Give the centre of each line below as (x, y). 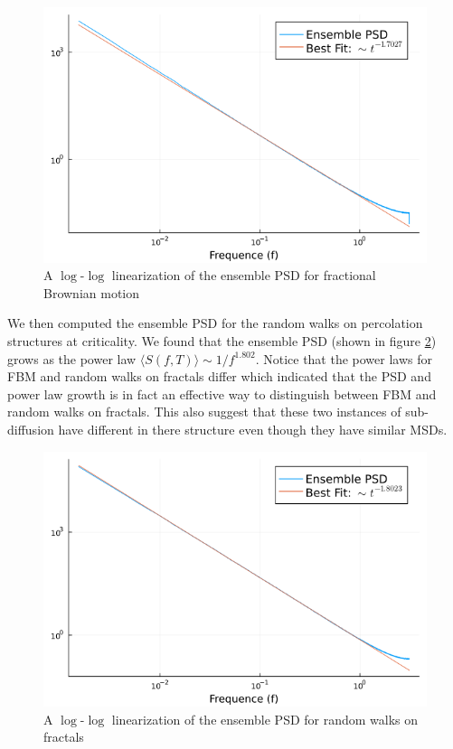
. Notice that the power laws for (344, 358)
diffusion (31, 429)
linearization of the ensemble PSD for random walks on (265, 719)
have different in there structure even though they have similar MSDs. (253, 429)
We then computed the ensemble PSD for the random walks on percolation (215, 323)
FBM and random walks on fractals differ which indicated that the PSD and (219, 376)
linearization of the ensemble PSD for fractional (244, 275)
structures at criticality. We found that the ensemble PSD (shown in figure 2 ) (222, 341)
